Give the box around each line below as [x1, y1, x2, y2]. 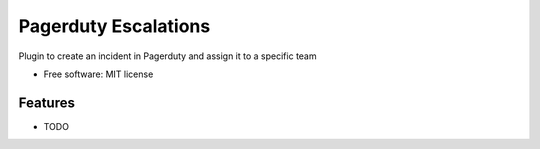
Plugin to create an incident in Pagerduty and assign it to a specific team [18, 50, 317, 62]
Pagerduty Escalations [18, 15, 211, 37]
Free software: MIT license [43, 68, 154, 80]
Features [18, 94, 75, 111]
